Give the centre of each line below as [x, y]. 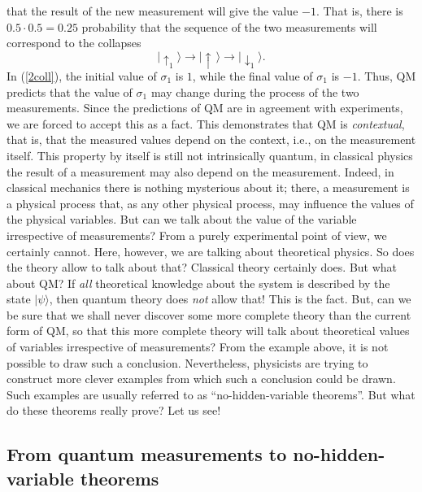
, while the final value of [252, 75]
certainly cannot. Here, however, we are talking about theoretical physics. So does [211, 251]
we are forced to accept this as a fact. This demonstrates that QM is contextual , [206, 123]
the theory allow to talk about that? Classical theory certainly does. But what [202, 267]
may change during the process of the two [255, 91]
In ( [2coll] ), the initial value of [82, 75]
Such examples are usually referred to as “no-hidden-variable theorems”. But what [211, 394]
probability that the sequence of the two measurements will [229, 26]
